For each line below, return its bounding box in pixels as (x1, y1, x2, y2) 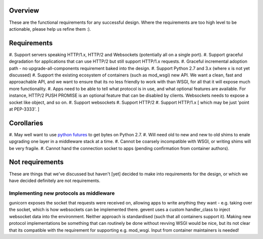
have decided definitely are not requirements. (9, 178, 101, 184)
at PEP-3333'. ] (9, 106, 40, 112)
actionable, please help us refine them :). (9, 26, 91, 32)
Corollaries (9, 119, 43, 127)
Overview (9, 6, 39, 15)
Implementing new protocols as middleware (9, 190, 115, 197)
